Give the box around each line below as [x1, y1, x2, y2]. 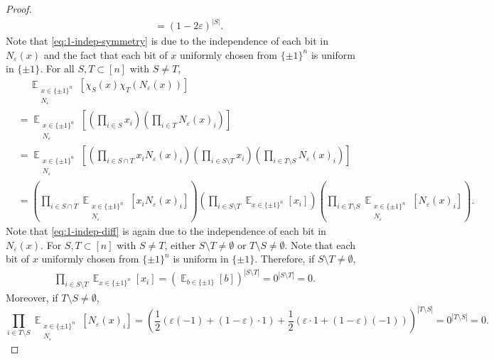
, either [164, 237, 196, 252]
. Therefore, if [254, 251, 315, 266]
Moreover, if [6, 290, 58, 305]
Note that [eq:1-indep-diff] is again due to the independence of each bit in [6, 223, 326, 238]
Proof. [6, 1, 32, 16]
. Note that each [284, 237, 356, 252]
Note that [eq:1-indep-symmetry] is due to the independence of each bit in [6, 33, 329, 48]
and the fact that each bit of [43, 47, 168, 62]
